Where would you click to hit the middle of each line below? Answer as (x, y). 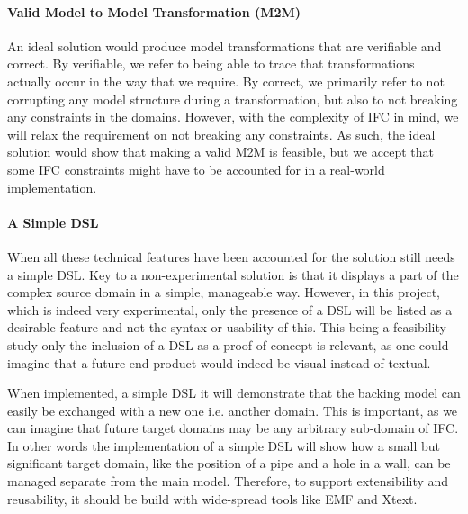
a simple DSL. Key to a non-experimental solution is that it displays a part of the (233, 274)
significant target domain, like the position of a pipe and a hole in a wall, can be (229, 463)
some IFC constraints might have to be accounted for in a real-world (196, 169)
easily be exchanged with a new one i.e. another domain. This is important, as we (233, 410)
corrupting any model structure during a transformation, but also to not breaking (233, 99)
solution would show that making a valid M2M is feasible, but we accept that (220, 152)
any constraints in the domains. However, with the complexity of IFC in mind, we (233, 117)
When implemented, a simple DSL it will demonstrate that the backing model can (234, 393)
